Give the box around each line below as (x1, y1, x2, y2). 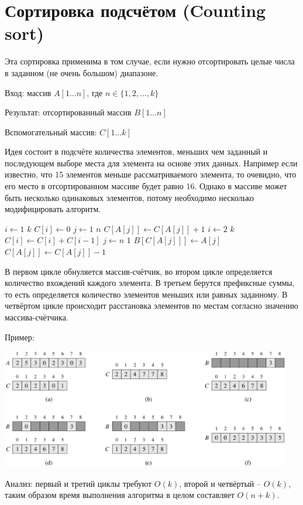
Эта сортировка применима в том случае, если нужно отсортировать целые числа (5, 55, 295, 67)
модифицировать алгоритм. (5, 203, 101, 215)
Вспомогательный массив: (5, 125, 97, 138)
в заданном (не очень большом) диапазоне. (5, 66, 159, 79)
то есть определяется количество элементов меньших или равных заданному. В (5, 288, 288, 300)
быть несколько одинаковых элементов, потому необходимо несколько (5, 191, 254, 203)
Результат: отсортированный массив (5, 106, 132, 118)
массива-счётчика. (5, 311, 68, 323)
